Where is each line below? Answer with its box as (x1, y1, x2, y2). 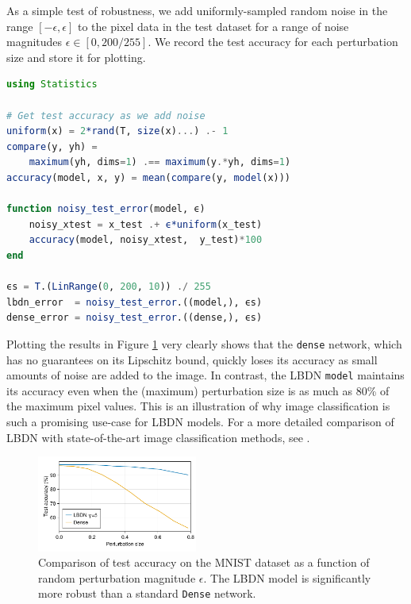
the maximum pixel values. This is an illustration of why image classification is (6, 398, 390, 414)
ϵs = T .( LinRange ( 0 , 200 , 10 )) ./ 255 (6, 281, 211, 293)
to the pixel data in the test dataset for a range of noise (77, 17, 349, 34)
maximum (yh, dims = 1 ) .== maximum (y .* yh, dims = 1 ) (29, 156, 291, 168)
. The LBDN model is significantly (203, 569, 371, 586)
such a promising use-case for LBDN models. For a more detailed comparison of (6, 413, 394, 429)
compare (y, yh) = (6, 140, 98, 152)
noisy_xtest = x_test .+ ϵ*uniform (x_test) (29, 218, 263, 230)
